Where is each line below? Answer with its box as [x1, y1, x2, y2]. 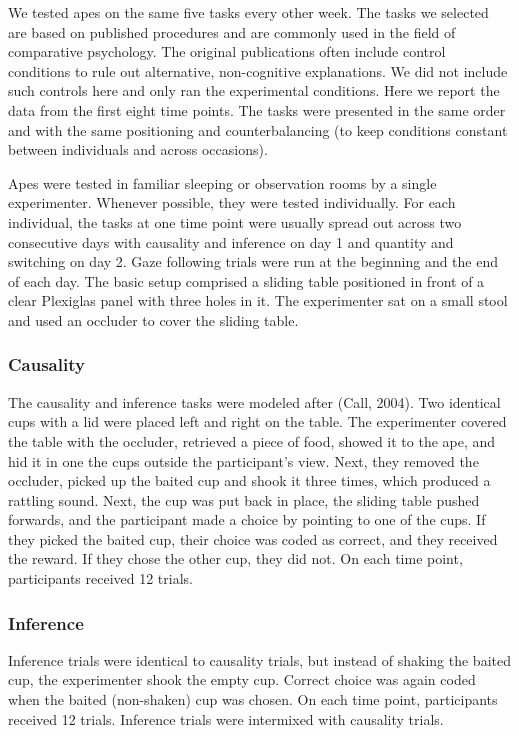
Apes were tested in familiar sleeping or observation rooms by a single [8, 172, 437, 193]
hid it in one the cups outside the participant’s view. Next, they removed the [8, 450, 479, 471]
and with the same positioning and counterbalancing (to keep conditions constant [8, 119, 508, 140]
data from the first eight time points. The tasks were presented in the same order [8, 99, 506, 120]
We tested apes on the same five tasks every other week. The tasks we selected [8, 2, 489, 22]
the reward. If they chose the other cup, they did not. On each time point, [8, 548, 463, 569]
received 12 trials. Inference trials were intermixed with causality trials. [8, 708, 444, 729]
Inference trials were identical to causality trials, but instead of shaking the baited [8, 649, 511, 670]
